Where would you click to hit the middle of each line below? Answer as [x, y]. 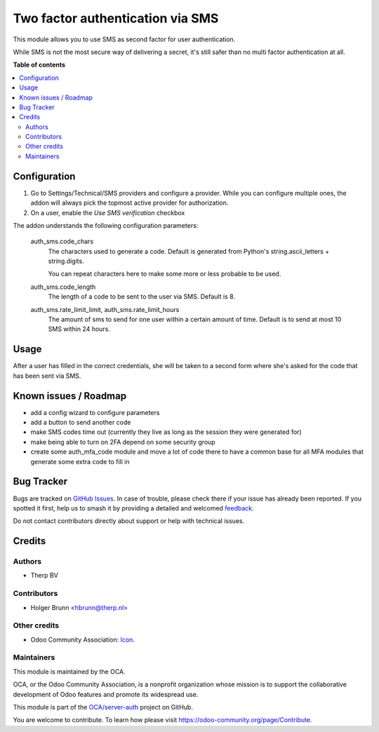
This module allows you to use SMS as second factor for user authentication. [124, 39]
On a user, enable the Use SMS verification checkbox [108, 212]
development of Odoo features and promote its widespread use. [106, 694]
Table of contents [39, 65]
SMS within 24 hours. [79, 329]
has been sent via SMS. [47, 376]
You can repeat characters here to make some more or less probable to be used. [165, 274]
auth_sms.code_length [63, 287]
